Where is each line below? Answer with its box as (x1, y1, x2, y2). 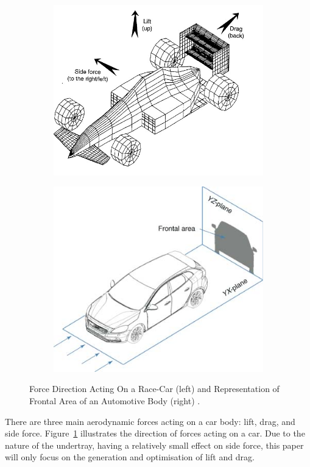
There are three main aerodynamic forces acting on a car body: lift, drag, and (5, 415, 295, 427)
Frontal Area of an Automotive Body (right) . (29, 394, 200, 407)
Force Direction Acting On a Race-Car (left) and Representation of (29, 382, 280, 395)
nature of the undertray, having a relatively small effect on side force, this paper (5, 438, 304, 451)
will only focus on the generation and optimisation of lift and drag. (5, 451, 255, 463)
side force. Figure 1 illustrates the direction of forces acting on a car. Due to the (5, 427, 305, 440)
